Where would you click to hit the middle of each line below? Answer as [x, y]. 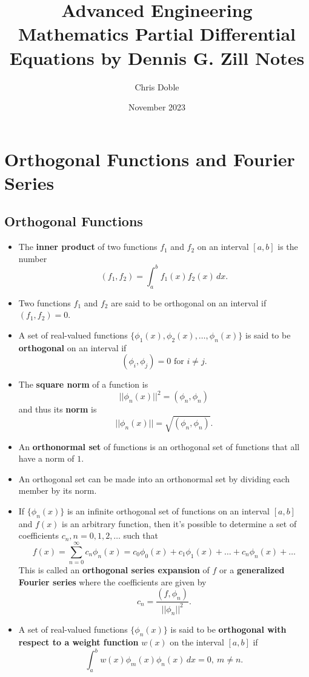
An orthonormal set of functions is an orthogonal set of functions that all [159, 446]
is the [288, 247]
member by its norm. [58, 490]
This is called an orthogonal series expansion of [114, 570]
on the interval [197, 642]
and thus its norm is [58, 409]
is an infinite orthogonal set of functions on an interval [168, 510]
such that [141, 535]
